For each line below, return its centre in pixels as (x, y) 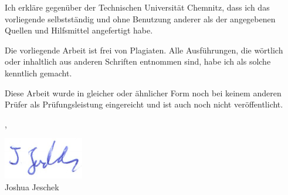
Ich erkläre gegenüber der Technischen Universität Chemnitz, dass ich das (137, 7)
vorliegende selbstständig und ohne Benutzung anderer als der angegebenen (140, 19)
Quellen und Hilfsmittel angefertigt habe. (79, 30)
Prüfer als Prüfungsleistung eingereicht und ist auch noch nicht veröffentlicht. (144, 104)
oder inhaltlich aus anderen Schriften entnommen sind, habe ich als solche (138, 61)
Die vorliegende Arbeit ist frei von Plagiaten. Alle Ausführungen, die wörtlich (144, 50)
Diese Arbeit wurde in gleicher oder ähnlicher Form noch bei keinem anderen (143, 93)
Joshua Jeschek (32, 186)
